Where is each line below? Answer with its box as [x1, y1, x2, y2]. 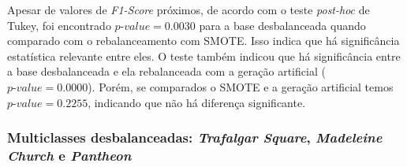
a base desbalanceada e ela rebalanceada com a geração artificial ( [7, 63, 326, 80]
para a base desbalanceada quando [199, 17, 366, 33]
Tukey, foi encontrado [7, 17, 111, 33]
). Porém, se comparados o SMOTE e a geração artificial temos [88, 78, 394, 95]
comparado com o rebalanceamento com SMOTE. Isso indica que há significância [7, 32, 400, 49]
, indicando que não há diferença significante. [88, 94, 306, 110]
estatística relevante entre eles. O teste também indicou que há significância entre [7, 47, 401, 64]
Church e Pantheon [7, 146, 132, 165]
